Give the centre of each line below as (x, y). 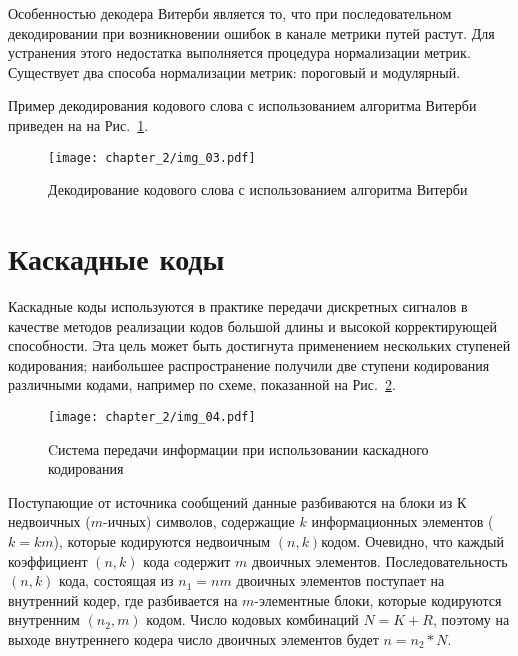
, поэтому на (471, 619)
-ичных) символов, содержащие (199, 521)
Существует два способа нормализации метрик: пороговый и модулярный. (234, 71)
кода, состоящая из (116, 580)
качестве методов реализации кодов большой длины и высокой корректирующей (253, 325)
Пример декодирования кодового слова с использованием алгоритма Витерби (242, 105)
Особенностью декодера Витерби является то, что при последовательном (230, 13)
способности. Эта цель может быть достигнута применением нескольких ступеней (259, 345)
